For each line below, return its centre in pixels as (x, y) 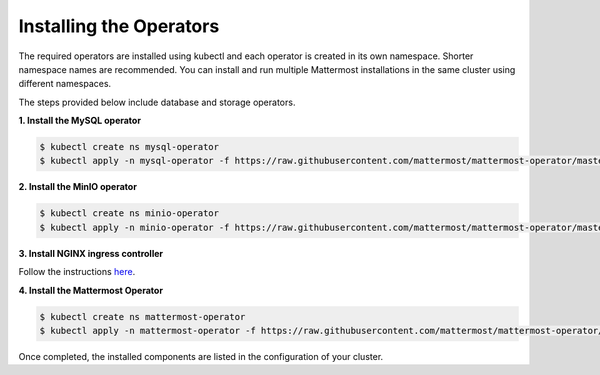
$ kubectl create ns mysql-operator (129, 147)
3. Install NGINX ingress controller (91, 253)
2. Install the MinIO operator (77, 187)
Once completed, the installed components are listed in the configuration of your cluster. (201, 356)
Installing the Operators (119, 26)
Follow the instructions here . (77, 272)
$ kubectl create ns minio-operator (129, 213)
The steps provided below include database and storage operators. (157, 102)
